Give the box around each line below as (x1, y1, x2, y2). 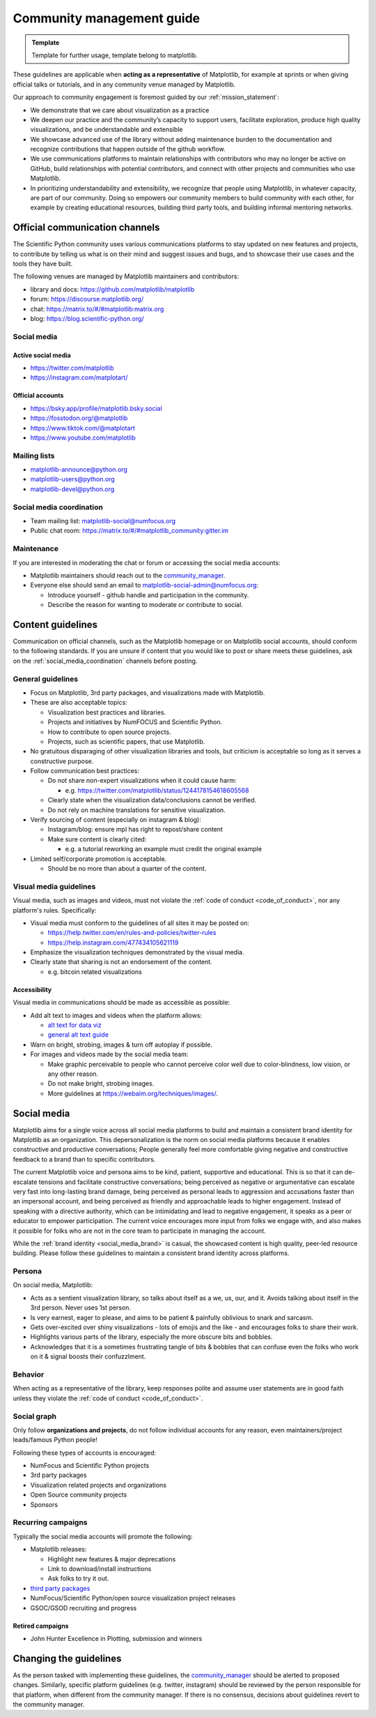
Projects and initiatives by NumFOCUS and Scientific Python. (47, 718, 223, 726)
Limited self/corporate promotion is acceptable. (30, 855, 167, 863)
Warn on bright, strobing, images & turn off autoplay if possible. (30, 1040, 212, 1049)
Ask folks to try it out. (47, 1574, 109, 1583)
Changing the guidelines (13, 1652, 122, 1664)
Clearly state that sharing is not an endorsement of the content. (30, 958, 212, 966)
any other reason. (47, 1070, 99, 1078)
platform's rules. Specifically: (13, 906, 97, 914)
